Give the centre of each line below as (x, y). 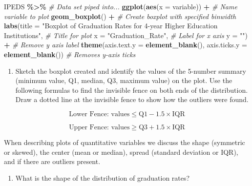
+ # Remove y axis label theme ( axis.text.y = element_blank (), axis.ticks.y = (126, 45)
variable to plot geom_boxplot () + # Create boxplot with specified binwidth (120, 16)
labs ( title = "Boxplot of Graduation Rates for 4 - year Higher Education (111, 26)
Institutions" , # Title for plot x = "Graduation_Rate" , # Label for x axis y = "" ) (126, 35)
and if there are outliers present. (52, 161)
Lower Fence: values (99, 114)
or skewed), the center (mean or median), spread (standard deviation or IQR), (121, 152)
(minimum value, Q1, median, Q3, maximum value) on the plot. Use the (124, 80)
